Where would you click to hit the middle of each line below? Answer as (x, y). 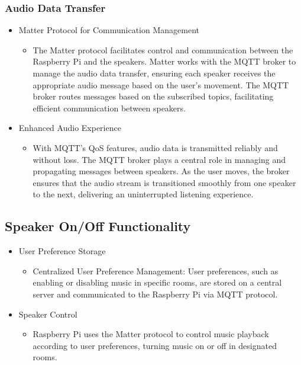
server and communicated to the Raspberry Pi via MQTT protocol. (155, 294)
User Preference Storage (62, 251)
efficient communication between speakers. (109, 108)
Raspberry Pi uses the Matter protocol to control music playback (151, 334)
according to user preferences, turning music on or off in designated (155, 345)
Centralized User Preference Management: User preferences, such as (156, 270)
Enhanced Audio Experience (70, 128)
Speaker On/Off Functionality (98, 226)
